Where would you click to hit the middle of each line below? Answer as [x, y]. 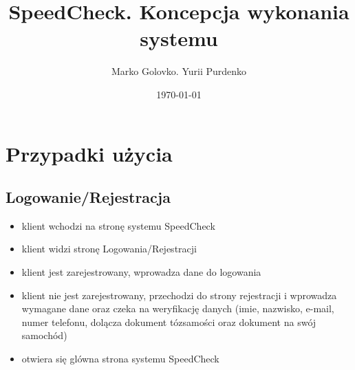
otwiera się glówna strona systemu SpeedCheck [120, 359]
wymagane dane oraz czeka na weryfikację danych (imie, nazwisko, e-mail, [178, 308]
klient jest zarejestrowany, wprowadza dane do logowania [141, 272]
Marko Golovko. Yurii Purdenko [179, 71]
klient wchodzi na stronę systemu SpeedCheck [118, 225]
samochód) [44, 335]
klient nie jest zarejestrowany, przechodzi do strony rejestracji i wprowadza [179, 295]
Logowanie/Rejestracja [88, 197]
